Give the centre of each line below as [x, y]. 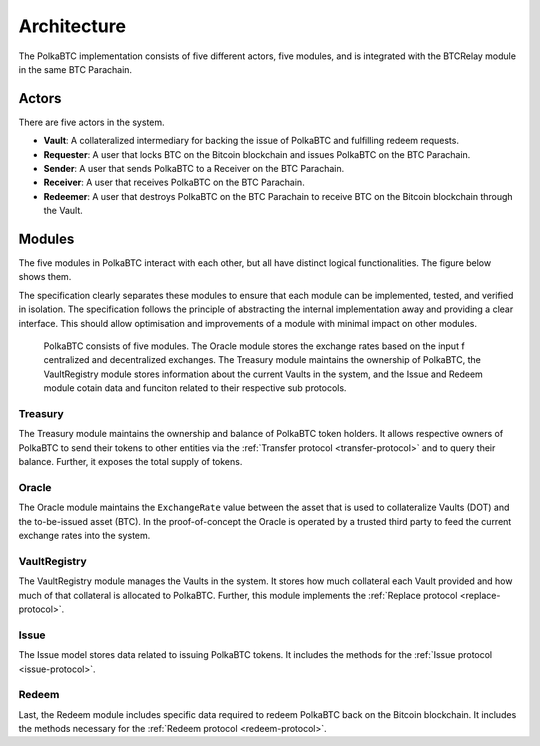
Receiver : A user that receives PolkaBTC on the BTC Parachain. [174, 182]
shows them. [45, 277]
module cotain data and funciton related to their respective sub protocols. [195, 388]
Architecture [72, 26]
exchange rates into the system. [84, 536]
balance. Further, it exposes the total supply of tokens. [130, 462]
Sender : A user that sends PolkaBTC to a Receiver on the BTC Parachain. [194, 169]
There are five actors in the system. [91, 122]
